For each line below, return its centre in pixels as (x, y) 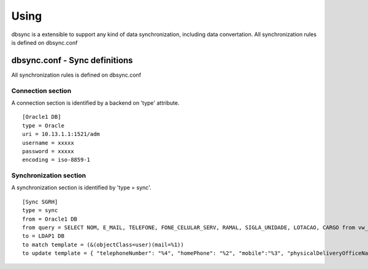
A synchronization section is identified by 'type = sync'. (81, 188)
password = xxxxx (48, 151)
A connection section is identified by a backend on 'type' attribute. (95, 103)
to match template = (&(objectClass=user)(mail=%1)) (103, 244)
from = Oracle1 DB (50, 219)
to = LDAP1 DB (43, 236)
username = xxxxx (48, 143)
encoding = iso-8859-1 (56, 160)
